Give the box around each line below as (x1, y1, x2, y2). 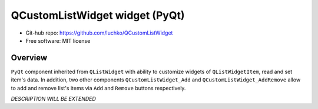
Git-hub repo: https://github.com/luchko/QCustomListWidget (25, 29, 173, 36)
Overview (11, 53, 48, 63)
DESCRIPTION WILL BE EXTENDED (11, 96, 97, 103)
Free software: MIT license (25, 37, 91, 44)
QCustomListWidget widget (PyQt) (11, 9, 185, 22)
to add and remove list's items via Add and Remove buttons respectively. (11, 84, 186, 91)
